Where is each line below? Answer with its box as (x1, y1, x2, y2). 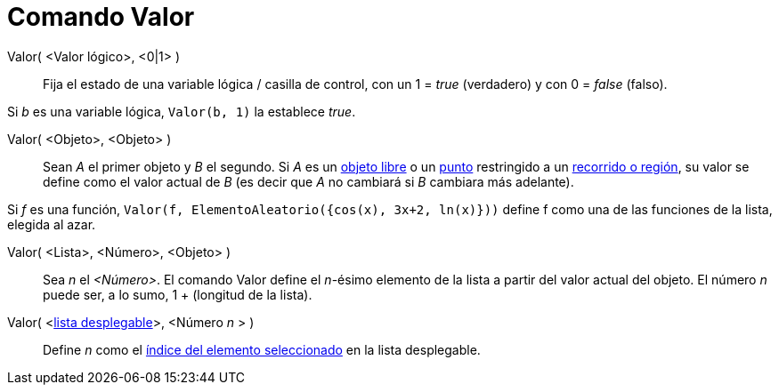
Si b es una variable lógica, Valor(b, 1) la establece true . (7, 103, 356, 119)
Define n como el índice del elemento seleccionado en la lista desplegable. (43, 341, 481, 357)
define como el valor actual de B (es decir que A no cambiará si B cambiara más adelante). (43, 173, 574, 189)
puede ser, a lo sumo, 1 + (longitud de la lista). (43, 286, 312, 302)
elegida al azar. (7, 216, 96, 232)
